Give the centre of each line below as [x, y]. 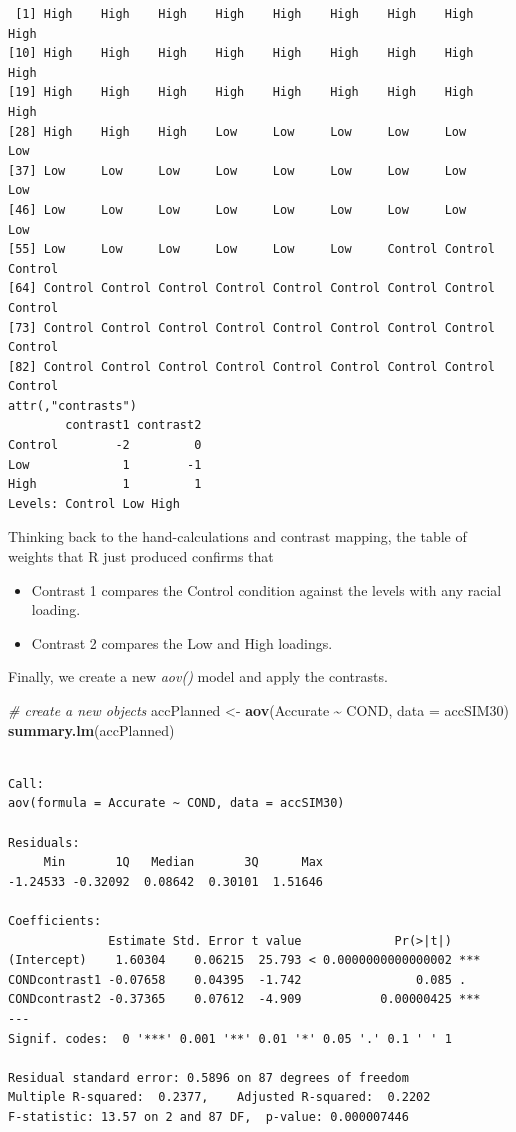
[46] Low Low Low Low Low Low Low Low [237, 209]
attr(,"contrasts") [72, 405]
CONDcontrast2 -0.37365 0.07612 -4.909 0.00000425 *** [244, 999]
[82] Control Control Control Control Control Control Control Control [251, 366]
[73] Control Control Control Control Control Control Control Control [251, 327]
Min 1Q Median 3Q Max [183, 862]
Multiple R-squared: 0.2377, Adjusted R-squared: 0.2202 [219, 1097]
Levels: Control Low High [94, 503]
